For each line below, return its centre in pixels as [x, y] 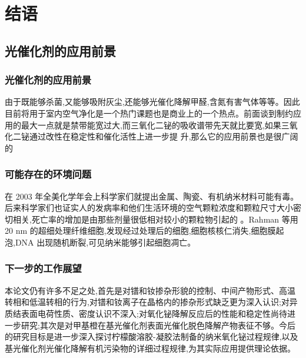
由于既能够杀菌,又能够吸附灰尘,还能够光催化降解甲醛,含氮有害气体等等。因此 [152, 102]
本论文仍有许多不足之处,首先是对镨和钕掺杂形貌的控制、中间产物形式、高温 [150, 290]
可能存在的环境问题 [48, 174]
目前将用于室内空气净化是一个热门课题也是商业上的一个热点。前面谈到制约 [149, 113]
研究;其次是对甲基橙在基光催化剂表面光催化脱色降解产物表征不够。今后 [158, 325]
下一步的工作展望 [43, 268]
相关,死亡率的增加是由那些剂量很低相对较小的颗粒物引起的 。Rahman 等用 [155, 219]
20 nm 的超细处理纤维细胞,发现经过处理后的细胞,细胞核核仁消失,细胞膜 [140, 231]
